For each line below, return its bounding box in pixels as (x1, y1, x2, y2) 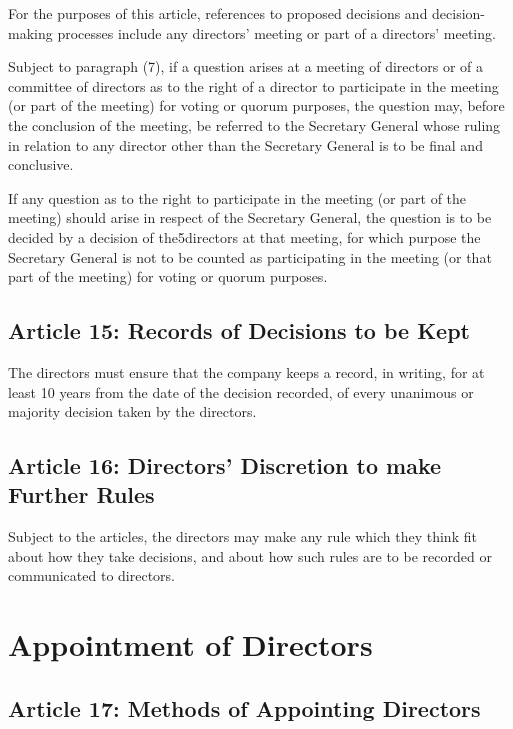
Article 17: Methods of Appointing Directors (8, 692, 481, 723)
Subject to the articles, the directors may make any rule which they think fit (8, 526, 477, 547)
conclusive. (8, 154, 74, 175)
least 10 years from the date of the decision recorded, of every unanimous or (8, 381, 474, 402)
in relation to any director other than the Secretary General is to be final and (8, 134, 483, 155)
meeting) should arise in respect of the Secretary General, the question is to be (8, 207, 492, 228)
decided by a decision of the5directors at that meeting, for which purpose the (8, 226, 481, 247)
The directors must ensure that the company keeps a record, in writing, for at (8, 361, 485, 382)
